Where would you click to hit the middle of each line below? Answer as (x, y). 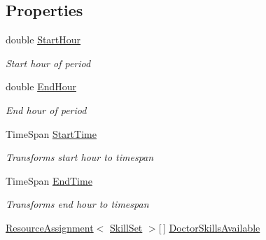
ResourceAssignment (50, 227)
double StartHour (43, 40)
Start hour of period (48, 63)
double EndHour (41, 86)
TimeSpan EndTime (49, 180)
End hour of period (46, 110)
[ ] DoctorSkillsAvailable (209, 227)
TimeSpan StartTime (51, 133)
